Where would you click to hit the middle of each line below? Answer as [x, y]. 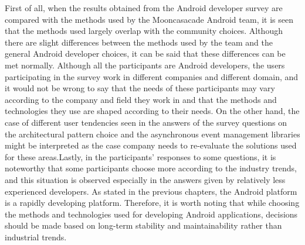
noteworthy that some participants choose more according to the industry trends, [151, 168]
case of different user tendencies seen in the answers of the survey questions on [146, 122]
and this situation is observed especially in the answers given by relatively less [145, 179]
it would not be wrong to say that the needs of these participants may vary [140, 88]
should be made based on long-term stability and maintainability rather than [143, 225]
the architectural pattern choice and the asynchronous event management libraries [152, 134]
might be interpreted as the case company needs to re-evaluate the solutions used [151, 145]
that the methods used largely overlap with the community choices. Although [144, 31]
